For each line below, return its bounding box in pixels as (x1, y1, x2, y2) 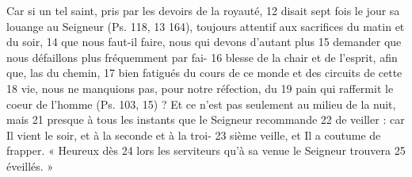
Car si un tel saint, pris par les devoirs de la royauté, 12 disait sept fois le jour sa (6, 2, 400, 18)
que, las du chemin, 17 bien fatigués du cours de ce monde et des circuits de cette (6, 64, 402, 81)
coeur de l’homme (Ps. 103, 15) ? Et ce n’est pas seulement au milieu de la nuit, (6, 95, 396, 112)
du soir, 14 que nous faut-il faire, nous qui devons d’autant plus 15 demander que (6, 33, 402, 50)
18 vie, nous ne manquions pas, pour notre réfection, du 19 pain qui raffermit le (6, 79, 394, 96)
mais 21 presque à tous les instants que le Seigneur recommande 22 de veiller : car (6, 111, 405, 128)
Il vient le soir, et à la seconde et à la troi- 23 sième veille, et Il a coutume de (6, 126, 381, 143)
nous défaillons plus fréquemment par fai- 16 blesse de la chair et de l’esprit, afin (6, 48, 398, 65)
